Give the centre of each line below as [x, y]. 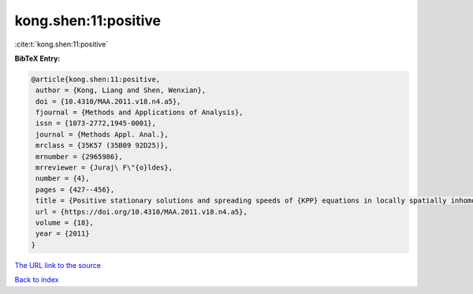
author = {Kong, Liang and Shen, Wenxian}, [121, 90]
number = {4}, [63, 179]
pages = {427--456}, [75, 190]
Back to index [37, 280]
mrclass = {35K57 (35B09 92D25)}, [102, 145]
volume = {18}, [65, 223]
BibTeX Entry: [37, 58]
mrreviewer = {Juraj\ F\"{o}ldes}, [104, 168]
